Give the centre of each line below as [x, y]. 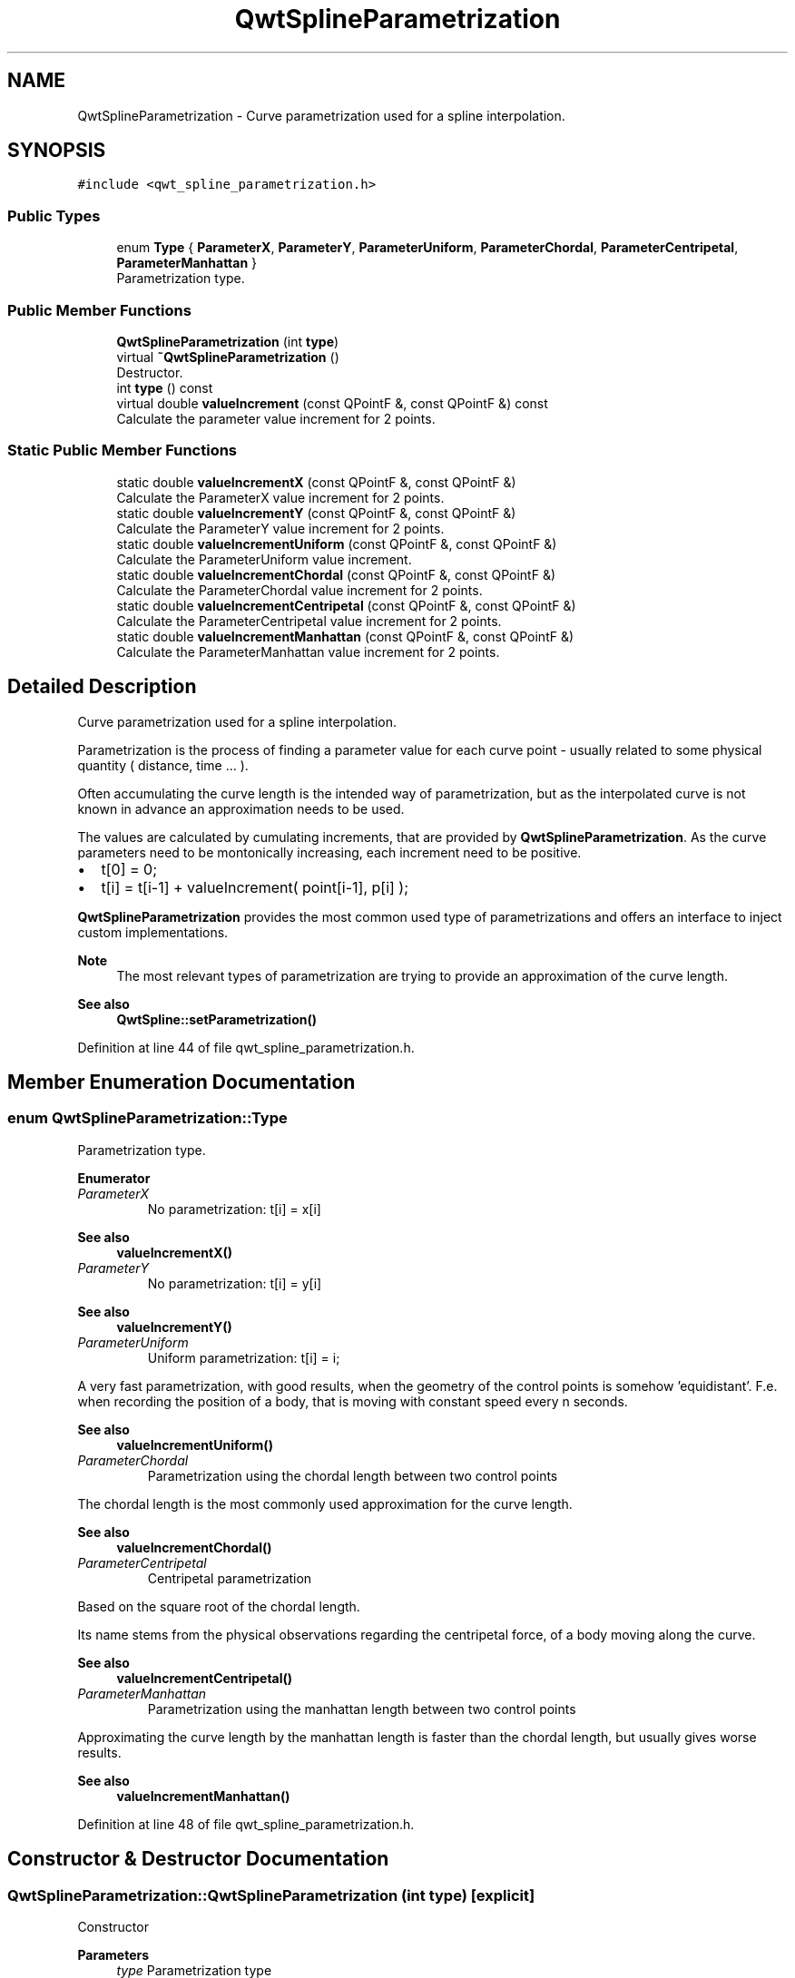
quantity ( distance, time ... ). [163, 765]
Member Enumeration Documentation [182, 1082]
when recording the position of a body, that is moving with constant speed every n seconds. [353, 1401]
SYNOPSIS [57, 151]
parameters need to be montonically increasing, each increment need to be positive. [329, 852]
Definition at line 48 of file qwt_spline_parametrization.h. [246, 1824]
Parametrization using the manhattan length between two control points [362, 1709]
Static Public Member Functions [123, 450]
